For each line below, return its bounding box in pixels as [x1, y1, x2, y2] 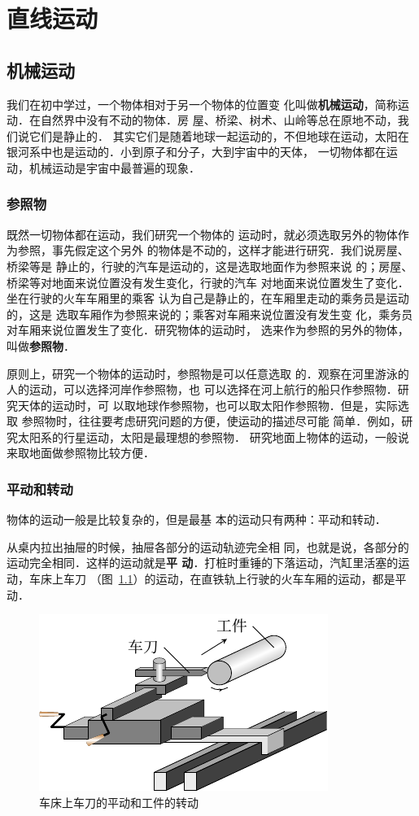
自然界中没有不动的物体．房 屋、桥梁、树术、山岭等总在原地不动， [40, 111, 398, 129]
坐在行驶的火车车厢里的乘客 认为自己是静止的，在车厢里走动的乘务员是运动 [7, 290, 409, 307]
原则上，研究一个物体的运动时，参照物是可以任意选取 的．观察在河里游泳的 [7, 364, 409, 382]
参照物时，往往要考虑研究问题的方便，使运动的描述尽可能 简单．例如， [21, 412, 402, 430]
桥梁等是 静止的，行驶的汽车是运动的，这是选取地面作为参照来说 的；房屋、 [7, 257, 413, 274]
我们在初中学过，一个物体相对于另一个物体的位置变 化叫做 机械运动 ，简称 [7, 95, 398, 112]
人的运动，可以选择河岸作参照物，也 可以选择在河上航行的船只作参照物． [7, 381, 398, 398]
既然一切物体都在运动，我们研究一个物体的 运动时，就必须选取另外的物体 [7, 225, 398, 242]
